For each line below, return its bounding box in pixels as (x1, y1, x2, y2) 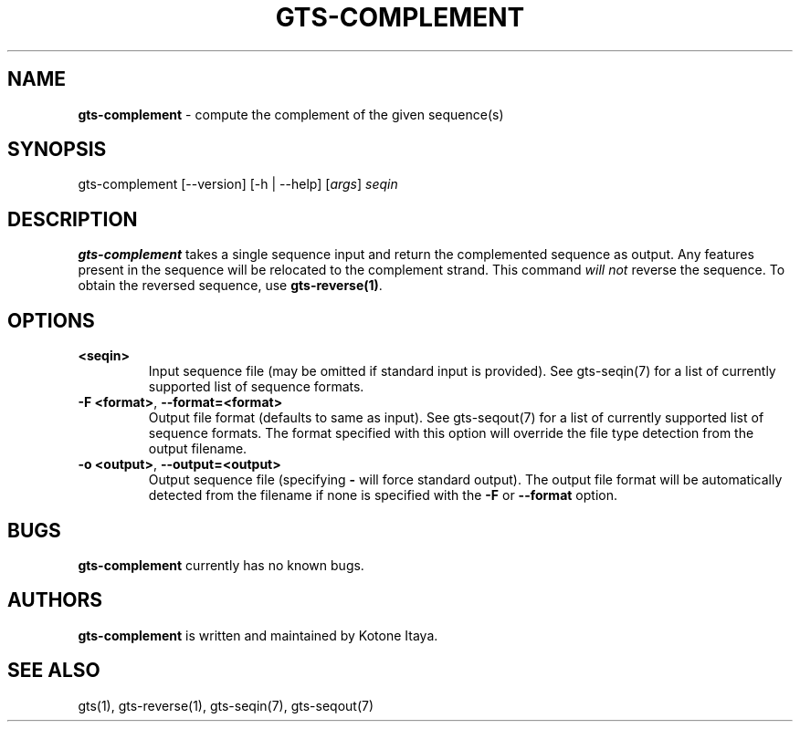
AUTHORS (7, 588, 103, 612)
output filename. (148, 441, 247, 457)
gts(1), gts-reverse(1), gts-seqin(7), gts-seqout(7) (78, 697, 374, 713)
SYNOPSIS (7, 138, 107, 161)
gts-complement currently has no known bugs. (78, 557, 364, 573)
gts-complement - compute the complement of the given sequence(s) (78, 106, 504, 122)
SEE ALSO (7, 659, 100, 682)
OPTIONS (7, 308, 95, 332)
